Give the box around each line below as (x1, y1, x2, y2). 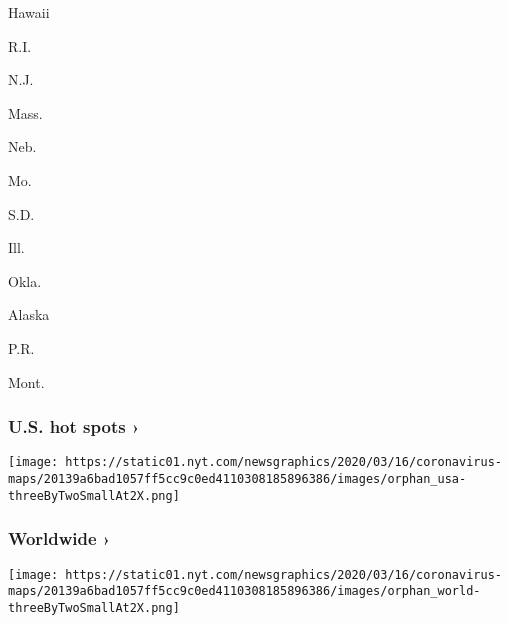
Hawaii (8, 2, 50, 22)
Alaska (8, 304, 50, 325)
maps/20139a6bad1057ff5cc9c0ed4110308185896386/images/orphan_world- (8, 584, 481, 599)
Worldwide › (8, 526, 111, 551)
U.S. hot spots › (8, 414, 140, 439)
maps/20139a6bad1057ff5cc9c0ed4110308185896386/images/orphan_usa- (8, 472, 467, 486)
